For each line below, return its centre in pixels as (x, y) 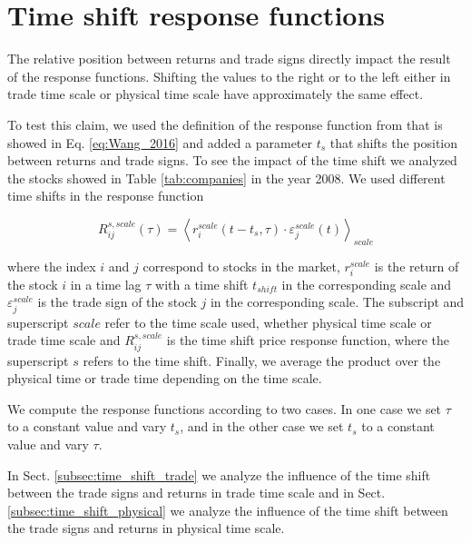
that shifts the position (394, 142)
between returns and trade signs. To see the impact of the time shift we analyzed (232, 160)
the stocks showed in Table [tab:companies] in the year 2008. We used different (226, 178)
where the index (52, 266)
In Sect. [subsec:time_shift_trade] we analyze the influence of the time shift (219, 474)
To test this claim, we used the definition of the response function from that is (225, 124)
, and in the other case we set (262, 426)
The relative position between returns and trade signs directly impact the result (229, 59)
